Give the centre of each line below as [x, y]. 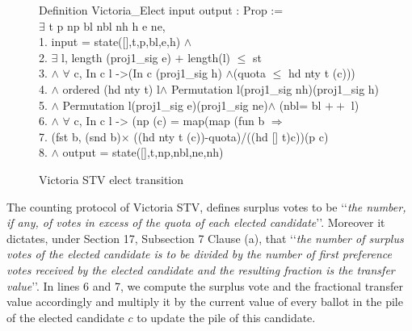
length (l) [209, 57]
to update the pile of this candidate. [226, 317]
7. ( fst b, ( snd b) [80, 136]
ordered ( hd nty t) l [111, 88]
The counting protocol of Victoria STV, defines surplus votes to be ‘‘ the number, [206, 206]
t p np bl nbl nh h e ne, [107, 25]
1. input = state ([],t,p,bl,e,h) [110, 42]
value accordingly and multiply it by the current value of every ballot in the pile [205, 302]
